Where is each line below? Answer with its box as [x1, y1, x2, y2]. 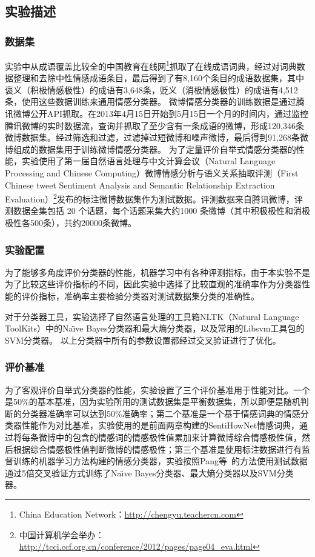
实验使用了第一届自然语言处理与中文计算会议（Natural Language [21, 155, 276, 167]
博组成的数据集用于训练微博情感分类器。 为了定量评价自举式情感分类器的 [5, 142, 296, 155]
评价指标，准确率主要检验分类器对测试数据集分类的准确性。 [21, 290, 259, 302]
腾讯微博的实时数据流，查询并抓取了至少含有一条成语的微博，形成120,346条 [5, 119, 304, 132]
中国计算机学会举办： [19, 528, 104, 541]
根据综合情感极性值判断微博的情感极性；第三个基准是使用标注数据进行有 [13, 442, 302, 455]
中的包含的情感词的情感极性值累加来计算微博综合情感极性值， [55, 431, 302, 443]
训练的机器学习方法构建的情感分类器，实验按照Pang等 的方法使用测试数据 [13, 455, 308, 467]
